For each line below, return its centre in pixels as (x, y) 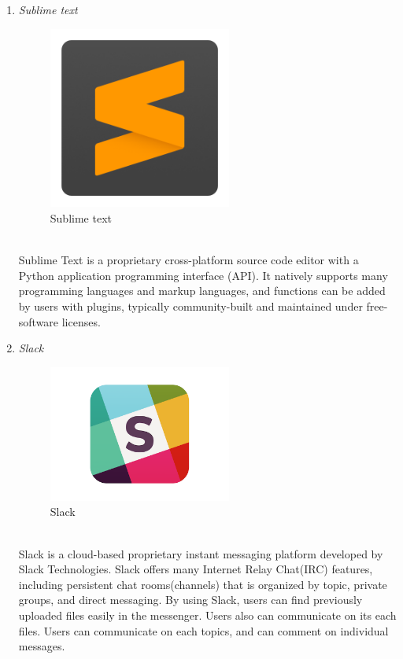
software (39, 321)
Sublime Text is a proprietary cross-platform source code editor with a (189, 260)
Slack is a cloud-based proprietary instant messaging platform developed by (201, 553)
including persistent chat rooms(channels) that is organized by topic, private (203, 584)
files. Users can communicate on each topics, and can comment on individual (203, 630)
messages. (42, 646)
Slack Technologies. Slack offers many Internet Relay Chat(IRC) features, (196, 569)
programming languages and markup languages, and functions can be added (202, 291)
